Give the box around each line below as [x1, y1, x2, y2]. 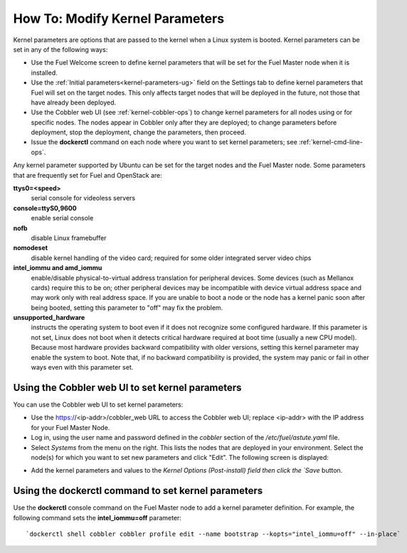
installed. [31, 68, 58, 77]
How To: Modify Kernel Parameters [13, 11, 224, 26]
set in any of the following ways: [13, 45, 108, 53]
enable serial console [31, 214, 94, 222]
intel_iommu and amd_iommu [13, 264, 102, 272]
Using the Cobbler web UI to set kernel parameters [13, 381, 242, 394]
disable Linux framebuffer [31, 233, 107, 242]
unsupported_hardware [13, 313, 85, 322]
